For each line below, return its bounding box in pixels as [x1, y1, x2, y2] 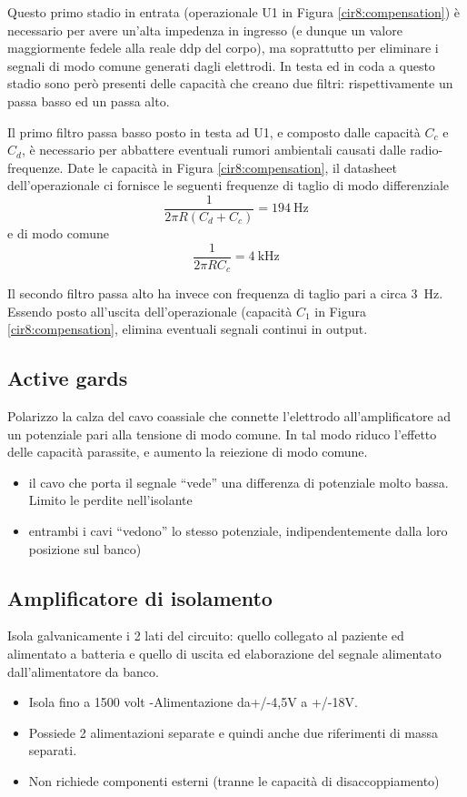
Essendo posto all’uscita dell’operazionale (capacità [7, 301, 293, 320]
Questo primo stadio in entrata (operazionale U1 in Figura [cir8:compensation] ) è [7, 3, 461, 21]
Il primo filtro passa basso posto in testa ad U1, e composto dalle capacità [7, 122, 421, 141]
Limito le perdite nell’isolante [28, 490, 193, 509]
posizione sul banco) [28, 539, 142, 558]
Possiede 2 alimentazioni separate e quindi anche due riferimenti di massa [28, 722, 439, 742]
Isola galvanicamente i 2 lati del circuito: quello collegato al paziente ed [7, 626, 404, 645]
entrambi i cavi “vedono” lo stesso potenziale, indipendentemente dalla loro [28, 521, 448, 540]
